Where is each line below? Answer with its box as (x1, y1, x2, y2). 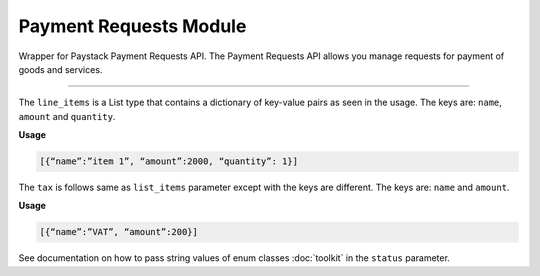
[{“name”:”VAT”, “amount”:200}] (39, 226, 199, 238)
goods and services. (18, 63, 103, 75)
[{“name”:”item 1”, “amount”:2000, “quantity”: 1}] (39, 156, 299, 167)
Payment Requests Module (18, 15, 247, 37)
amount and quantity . (18, 110, 116, 122)
